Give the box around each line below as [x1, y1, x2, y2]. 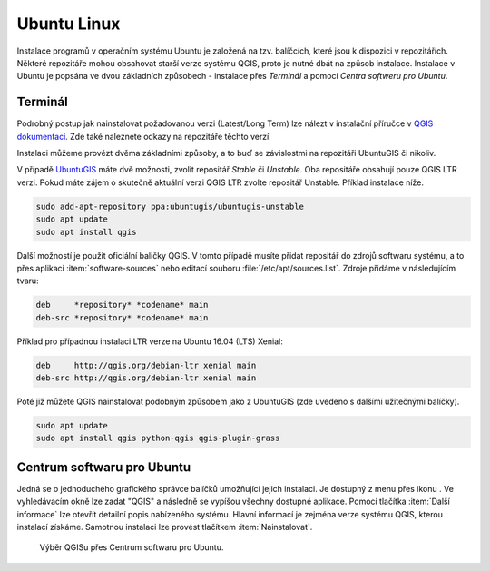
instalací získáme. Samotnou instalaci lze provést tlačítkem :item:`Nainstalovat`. [16, 522, 313, 533]
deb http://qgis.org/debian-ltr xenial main [35, 359, 257, 370]
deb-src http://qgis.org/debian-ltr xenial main [35, 373, 257, 383]
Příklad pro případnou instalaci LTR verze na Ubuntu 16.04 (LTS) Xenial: [16, 336, 283, 347]
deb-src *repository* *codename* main [35, 312, 209, 322]
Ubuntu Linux [16, 14, 121, 34]
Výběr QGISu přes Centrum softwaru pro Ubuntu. [39, 542, 224, 553]
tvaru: [16, 275, 40, 286]
